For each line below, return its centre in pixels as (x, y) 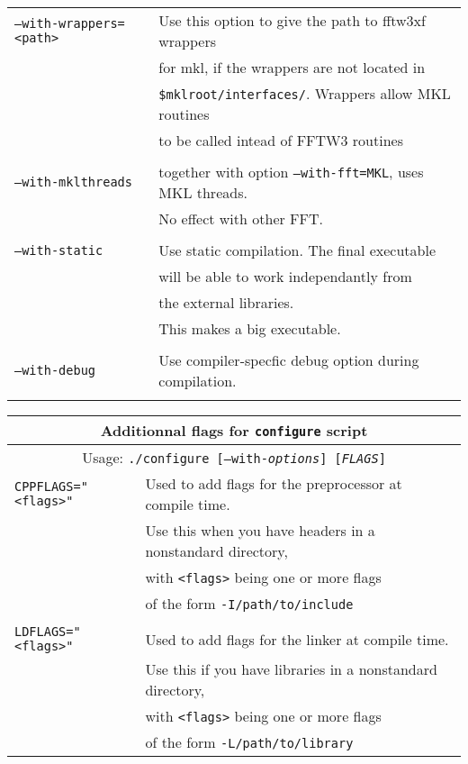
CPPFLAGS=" (51, 487)
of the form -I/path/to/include (249, 603)
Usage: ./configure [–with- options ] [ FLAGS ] (234, 457)
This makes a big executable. (250, 328)
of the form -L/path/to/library (249, 742)
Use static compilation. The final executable (297, 250)
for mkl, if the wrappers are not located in (292, 67)
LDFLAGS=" (48, 632)
